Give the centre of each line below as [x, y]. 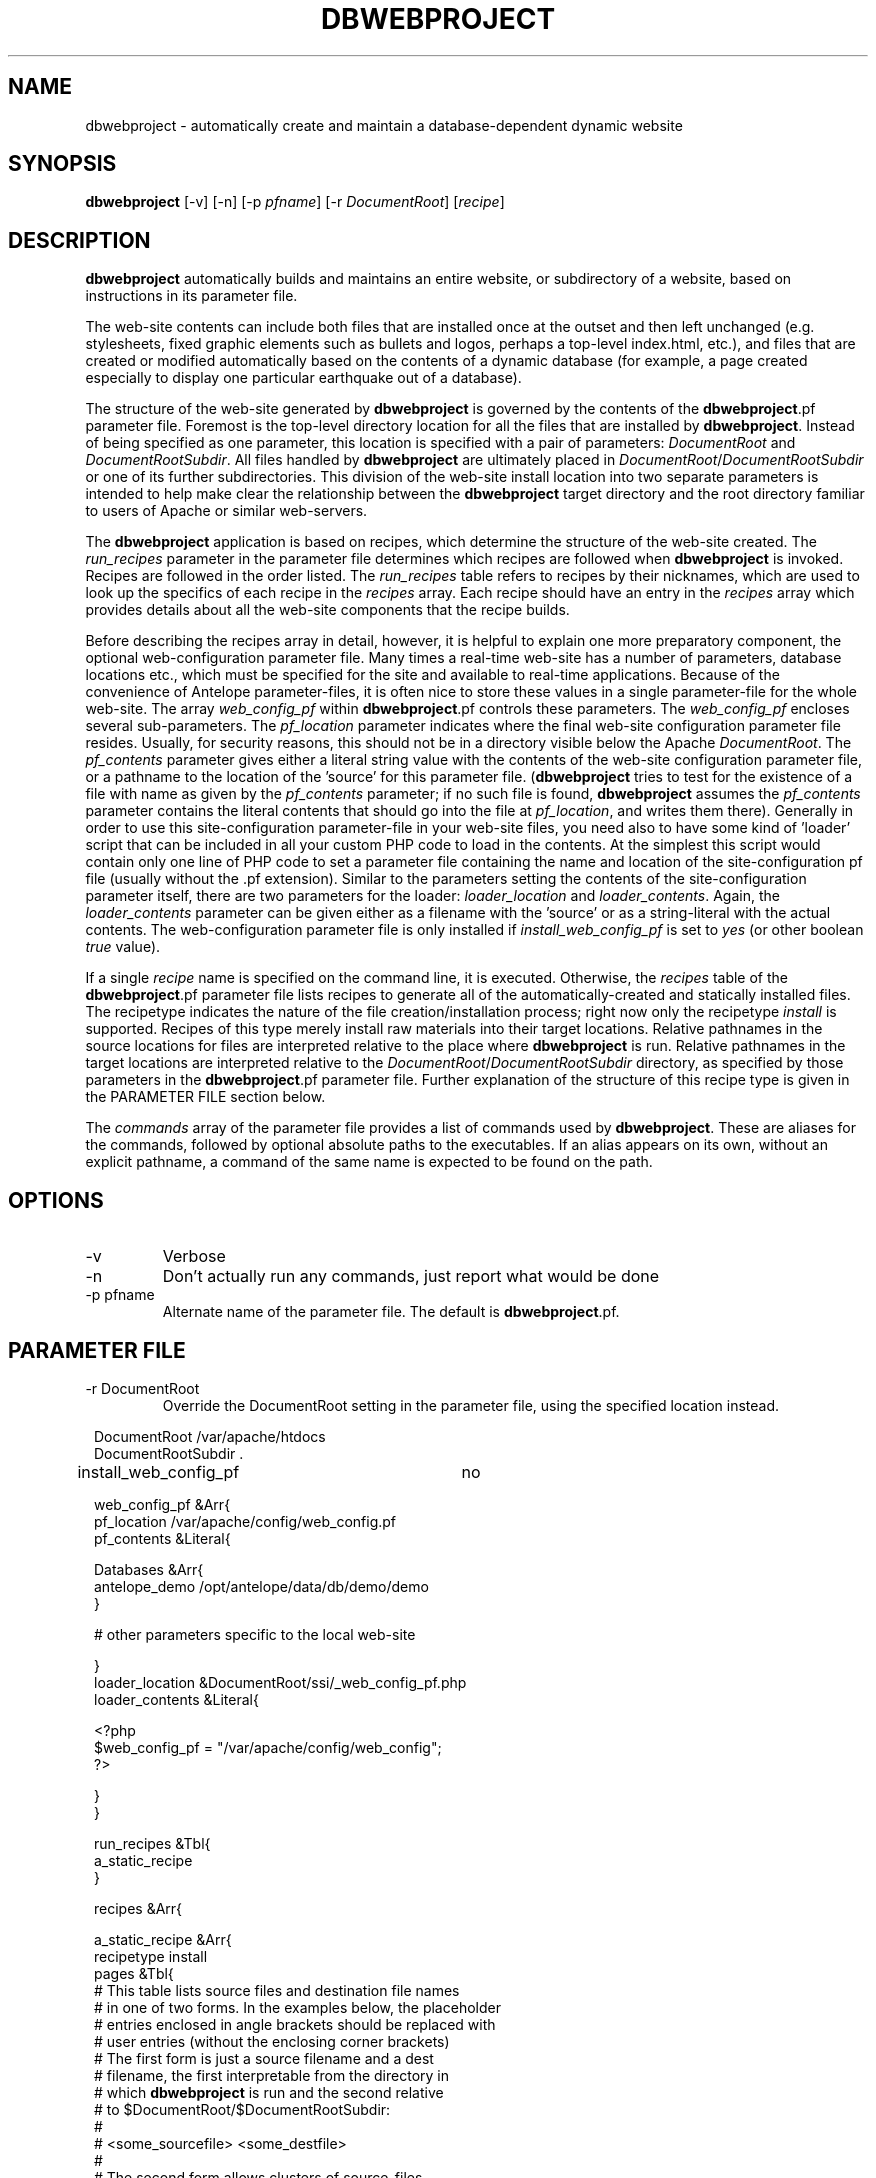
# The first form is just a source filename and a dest [264, 2058]
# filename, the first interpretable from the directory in [271, 2075]
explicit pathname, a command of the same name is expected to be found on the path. [369, 1162]
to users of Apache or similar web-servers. [226, 511]
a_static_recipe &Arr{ [163, 1939]
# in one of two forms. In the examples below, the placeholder [297, 2007]
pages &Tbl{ [134, 1973]
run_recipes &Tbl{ [152, 1843]
